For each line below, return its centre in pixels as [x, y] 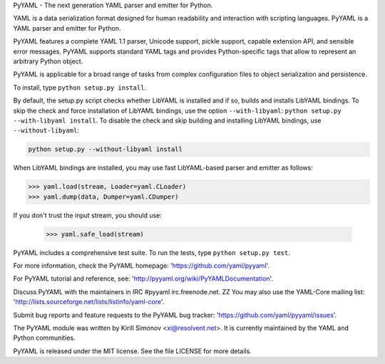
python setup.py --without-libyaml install [106, 149]
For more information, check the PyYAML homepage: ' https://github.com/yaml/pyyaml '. [142, 265]
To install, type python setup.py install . [79, 87]
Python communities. [44, 338]
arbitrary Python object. [48, 61]
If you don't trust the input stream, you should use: [87, 215]
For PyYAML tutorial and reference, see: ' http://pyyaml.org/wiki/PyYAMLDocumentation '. [143, 279]
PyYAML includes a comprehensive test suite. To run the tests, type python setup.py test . [152, 252]
